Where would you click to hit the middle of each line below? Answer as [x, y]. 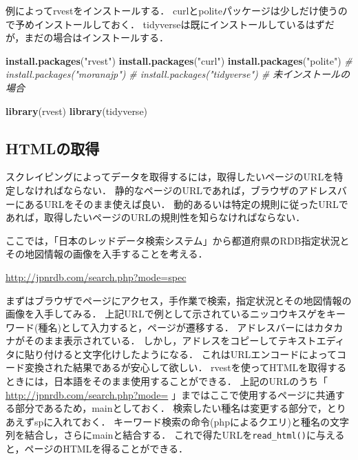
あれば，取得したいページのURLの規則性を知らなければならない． [156, 217]
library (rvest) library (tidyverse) [77, 111]
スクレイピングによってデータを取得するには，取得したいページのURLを [170, 177]
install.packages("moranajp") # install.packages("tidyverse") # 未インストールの [178, 74]
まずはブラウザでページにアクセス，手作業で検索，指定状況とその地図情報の [179, 300]
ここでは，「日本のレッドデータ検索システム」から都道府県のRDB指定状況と [178, 240]
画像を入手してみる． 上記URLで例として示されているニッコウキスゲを [166, 314]
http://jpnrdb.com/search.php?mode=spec [96, 276]
